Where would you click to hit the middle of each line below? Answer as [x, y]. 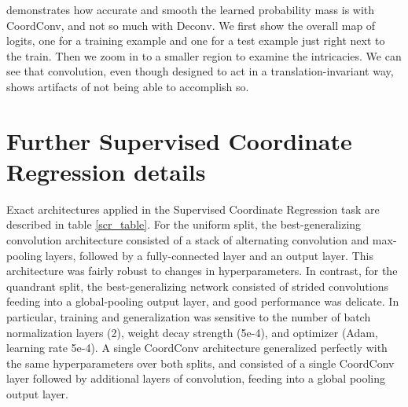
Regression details [106, 171]
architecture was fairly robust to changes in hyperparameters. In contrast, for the [202, 271]
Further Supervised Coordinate [179, 140]
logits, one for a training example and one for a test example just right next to [196, 40]
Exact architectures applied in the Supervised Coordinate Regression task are [193, 209]
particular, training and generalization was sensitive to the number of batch [189, 317]
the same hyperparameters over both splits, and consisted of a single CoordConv [200, 363]
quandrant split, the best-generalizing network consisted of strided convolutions [197, 286]
